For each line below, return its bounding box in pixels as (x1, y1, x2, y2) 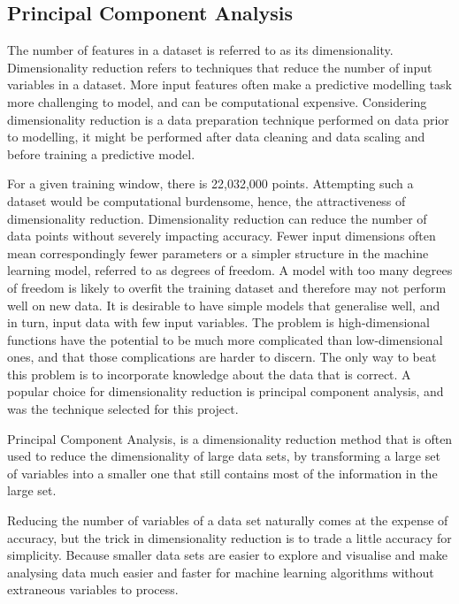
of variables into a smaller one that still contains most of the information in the (7, 463, 438, 482)
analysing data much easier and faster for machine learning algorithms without (7, 562, 434, 581)
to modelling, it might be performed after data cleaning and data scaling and (7, 127, 425, 146)
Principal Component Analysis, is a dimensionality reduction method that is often (7, 429, 453, 447)
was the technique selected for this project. (7, 400, 239, 418)
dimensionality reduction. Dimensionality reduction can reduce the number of (7, 209, 427, 227)
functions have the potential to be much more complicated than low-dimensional (7, 330, 443, 348)
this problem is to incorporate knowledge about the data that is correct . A (7, 364, 411, 383)
